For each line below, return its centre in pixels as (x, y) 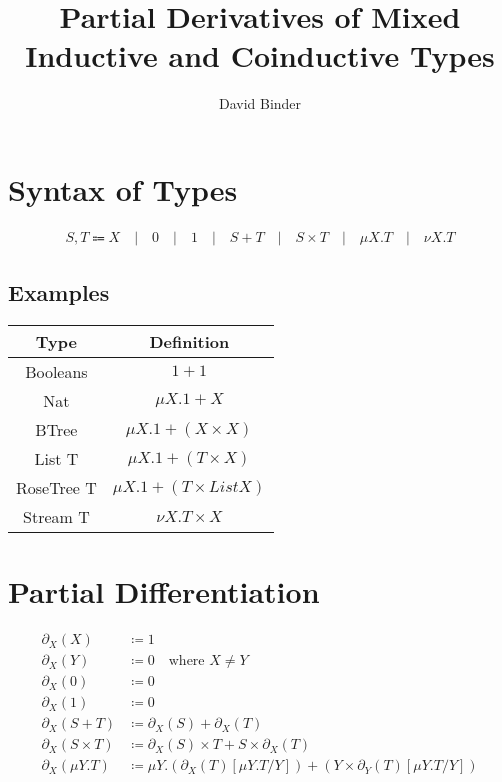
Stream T (56, 517)
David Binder (260, 103)
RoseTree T (56, 488)
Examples (59, 292)
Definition (189, 342)
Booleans (56, 372)
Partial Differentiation (164, 591)
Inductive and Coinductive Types (260, 55)
